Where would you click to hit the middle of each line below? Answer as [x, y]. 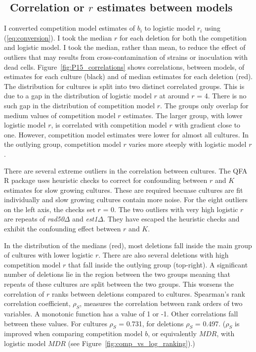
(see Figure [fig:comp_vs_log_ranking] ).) [131, 343]
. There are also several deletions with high [164, 255]
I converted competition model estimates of [69, 28]
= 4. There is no [222, 96]
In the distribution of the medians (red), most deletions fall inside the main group [128, 245]
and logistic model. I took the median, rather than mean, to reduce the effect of [125, 47]
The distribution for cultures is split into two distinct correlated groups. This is [124, 86]
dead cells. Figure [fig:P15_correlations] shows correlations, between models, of [124, 66]
